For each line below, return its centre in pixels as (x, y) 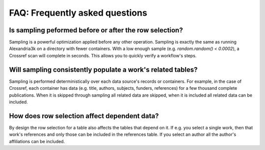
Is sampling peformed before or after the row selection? (96, 30)
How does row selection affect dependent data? (84, 116)
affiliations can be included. (37, 141)
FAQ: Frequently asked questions (78, 13)
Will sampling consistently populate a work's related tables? (103, 69)
